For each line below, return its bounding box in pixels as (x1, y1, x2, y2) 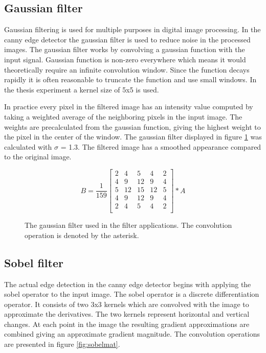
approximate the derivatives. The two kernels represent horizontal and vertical (4, 309, 250, 319)
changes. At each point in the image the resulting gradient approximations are (4, 318, 250, 329)
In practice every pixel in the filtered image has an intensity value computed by (4, 101, 253, 112)
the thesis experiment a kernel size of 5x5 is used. (4, 84, 159, 95)
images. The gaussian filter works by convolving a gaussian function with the (4, 44, 245, 55)
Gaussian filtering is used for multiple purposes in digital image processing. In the (4, 24, 261, 35)
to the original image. (4, 151, 72, 162)
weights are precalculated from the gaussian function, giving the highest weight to (4, 121, 261, 132)
